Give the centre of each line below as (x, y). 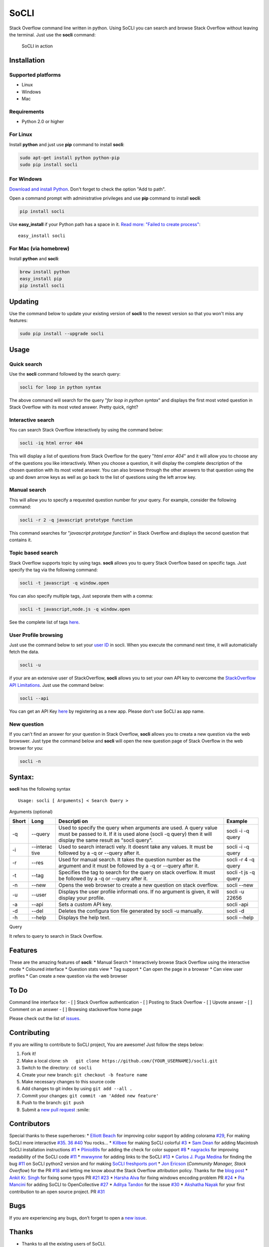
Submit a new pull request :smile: (56, 1109)
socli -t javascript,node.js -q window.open (75, 609)
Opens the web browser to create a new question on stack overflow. (138, 885)
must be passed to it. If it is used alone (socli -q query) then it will (135, 834)
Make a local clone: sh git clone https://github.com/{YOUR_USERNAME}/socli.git (120, 1060)
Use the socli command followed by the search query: (65, 374)
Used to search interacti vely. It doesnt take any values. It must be (136, 847)
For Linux (21, 135)
